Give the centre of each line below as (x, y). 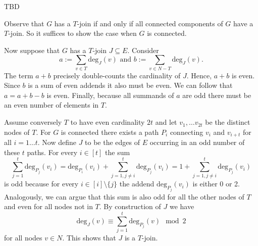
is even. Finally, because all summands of (110, 95)
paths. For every (52, 152)
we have (182, 206)
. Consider (143, 50)
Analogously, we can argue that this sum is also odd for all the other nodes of (124, 196)
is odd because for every (41, 184)
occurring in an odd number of (197, 142)
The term (19, 75)
